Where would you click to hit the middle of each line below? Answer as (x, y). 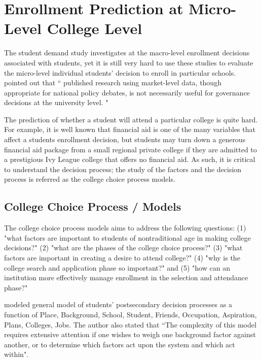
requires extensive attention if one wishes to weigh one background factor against (130, 334)
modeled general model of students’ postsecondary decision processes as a (118, 304)
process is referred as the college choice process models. (90, 179)
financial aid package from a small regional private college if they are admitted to (130, 149)
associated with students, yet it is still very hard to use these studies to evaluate (129, 62)
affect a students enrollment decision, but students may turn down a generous (125, 139)
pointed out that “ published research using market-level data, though (113, 83)
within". (16, 354)
